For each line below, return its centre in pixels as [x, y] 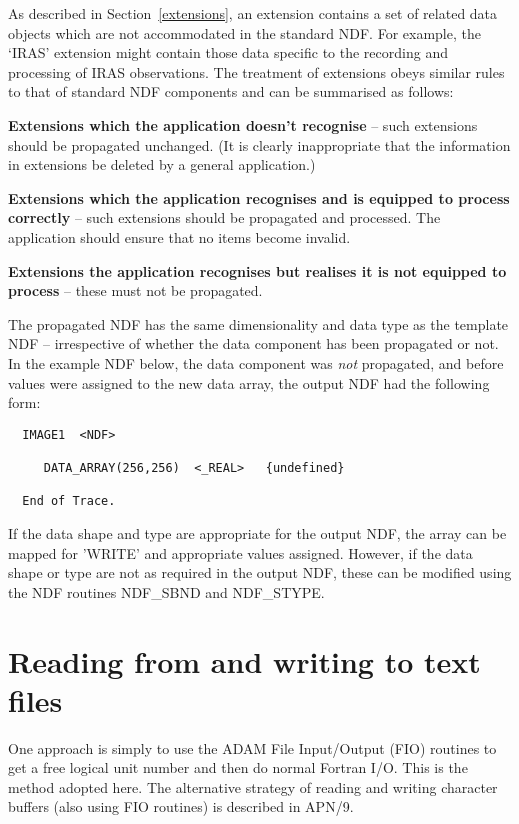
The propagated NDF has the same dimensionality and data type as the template [258, 323]
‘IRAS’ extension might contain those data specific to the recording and [228, 52]
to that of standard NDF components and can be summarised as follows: [231, 91]
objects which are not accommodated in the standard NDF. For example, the [244, 32]
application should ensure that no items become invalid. [179, 236]
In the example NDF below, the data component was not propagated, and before [256, 362]
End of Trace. [69, 501]
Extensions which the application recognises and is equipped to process [259, 197]
